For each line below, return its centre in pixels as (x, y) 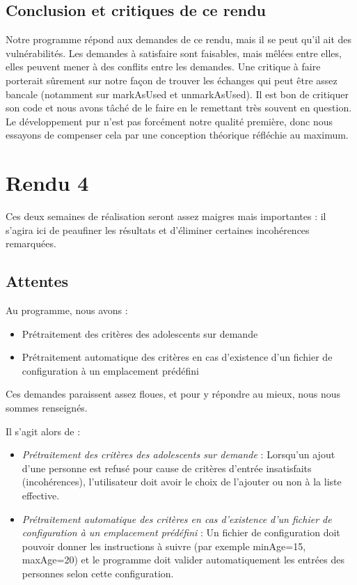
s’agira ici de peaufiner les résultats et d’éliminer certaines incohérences (158, 229)
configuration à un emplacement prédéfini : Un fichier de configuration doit (181, 532)
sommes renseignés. (47, 408)
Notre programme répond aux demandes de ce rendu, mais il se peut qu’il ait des (179, 39)
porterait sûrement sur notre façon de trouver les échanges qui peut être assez (172, 80)
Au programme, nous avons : (67, 310)
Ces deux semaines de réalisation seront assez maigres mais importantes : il (166, 216)
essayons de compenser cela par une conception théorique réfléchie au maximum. (177, 135)
